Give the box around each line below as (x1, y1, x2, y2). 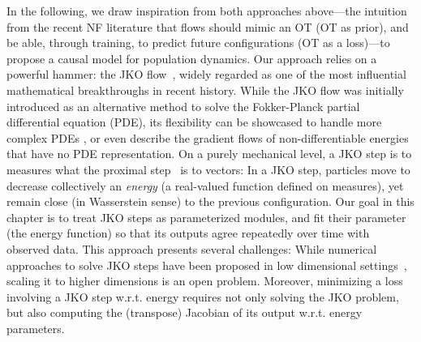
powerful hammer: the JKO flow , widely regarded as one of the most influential (6, 66, 406, 83)
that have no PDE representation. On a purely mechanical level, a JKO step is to (6, 145, 412, 162)
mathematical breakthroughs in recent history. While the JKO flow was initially (6, 81, 404, 98)
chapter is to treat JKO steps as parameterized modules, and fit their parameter (6, 208, 406, 225)
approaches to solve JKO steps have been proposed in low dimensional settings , (6, 256, 407, 273)
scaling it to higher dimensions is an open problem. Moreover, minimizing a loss (6, 272, 403, 289)
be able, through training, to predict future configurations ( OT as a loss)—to (6, 34, 390, 51)
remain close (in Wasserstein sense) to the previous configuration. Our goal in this (6, 193, 415, 210)
